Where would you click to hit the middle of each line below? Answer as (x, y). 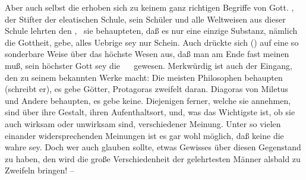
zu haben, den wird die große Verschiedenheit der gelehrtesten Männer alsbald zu (153, 158)
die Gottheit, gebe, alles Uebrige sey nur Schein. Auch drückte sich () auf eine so (152, 42)
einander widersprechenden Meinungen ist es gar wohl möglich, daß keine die (144, 135)
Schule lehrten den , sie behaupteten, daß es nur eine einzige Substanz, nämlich (151, 31)
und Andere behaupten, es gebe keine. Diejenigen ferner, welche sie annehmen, (148, 100)
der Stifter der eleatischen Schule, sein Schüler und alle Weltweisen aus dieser (145, 19)
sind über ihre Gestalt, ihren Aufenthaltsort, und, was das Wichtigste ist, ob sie (150, 112)
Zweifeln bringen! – (40, 170)
